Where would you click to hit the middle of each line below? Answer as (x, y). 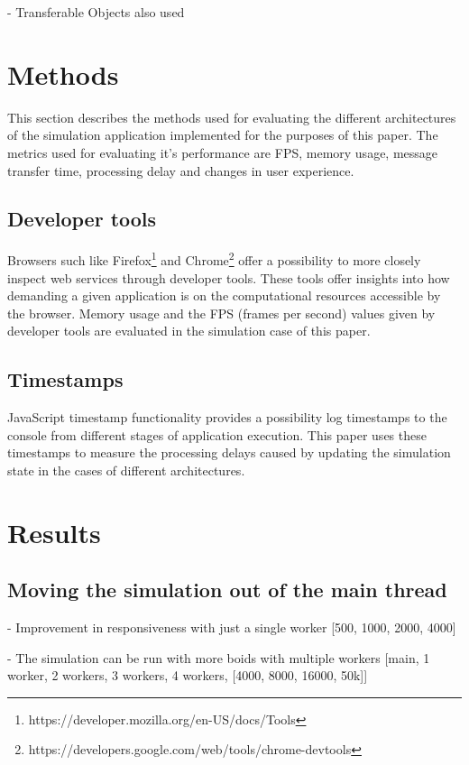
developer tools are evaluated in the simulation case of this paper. (189, 331)
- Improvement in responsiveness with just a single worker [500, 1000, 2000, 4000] (232, 627)
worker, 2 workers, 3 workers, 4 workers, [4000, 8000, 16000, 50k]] (188, 675)
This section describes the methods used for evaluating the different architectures (232, 117)
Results (54, 532)
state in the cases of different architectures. (126, 470)
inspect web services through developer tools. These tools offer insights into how (229, 277)
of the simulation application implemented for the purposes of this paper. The (223, 135)
